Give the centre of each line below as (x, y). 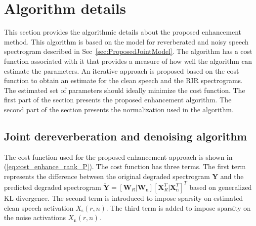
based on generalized (221, 187)
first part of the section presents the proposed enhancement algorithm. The (118, 100)
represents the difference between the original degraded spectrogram (107, 176)
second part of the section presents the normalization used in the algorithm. (119, 109)
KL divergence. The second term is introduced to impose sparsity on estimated (124, 198)
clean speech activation (39, 207)
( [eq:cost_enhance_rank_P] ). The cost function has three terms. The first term (125, 166)
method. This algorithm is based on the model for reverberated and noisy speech (126, 41)
